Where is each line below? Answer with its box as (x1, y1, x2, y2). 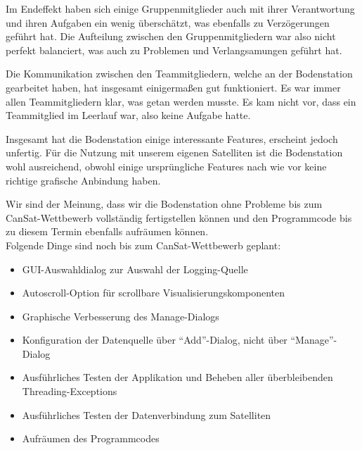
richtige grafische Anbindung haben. (6, 173, 161, 187)
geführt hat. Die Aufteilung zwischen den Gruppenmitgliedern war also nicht (6, 29, 336, 44)
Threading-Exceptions (22, 384, 117, 399)
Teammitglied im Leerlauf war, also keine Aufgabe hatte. (6, 108, 251, 123)
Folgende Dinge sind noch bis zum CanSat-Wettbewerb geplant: (6, 237, 281, 252)
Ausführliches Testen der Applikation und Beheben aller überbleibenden (22, 370, 333, 385)
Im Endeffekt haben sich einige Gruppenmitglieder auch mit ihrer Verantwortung (6, 1, 355, 15)
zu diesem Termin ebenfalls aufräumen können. (6, 224, 209, 239)
